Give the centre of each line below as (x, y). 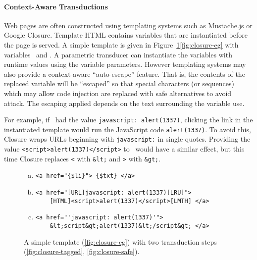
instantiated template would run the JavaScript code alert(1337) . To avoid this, (128, 129)
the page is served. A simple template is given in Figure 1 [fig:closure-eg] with (121, 44)
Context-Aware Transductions (56, 6)
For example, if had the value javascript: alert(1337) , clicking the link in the (128, 120)
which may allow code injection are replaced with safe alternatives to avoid (118, 93)
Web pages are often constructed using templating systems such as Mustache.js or (128, 25)
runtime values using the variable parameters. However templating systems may (125, 64)
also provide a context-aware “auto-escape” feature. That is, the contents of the (125, 74)
